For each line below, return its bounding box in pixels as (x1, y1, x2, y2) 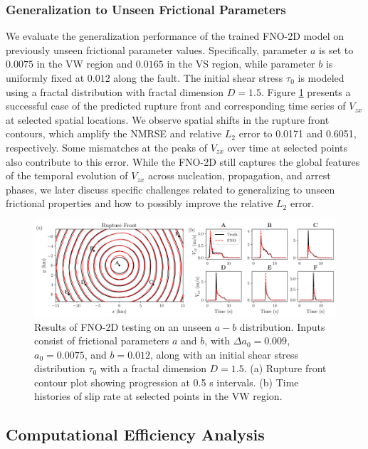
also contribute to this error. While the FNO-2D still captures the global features (6, 154, 360, 169)
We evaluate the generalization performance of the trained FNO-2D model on (6, 28, 344, 43)
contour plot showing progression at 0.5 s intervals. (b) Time (34, 374, 299, 389)
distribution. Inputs (239, 319, 325, 334)
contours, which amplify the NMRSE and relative (6, 126, 222, 141)
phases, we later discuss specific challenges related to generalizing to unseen (6, 181, 335, 196)
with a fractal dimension (100, 361, 206, 376)
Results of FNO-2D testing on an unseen (34, 319, 211, 334)
